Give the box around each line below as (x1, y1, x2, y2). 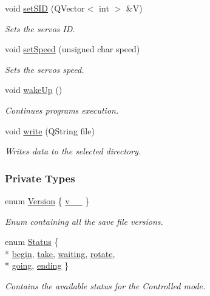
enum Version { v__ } (5, 194, 90, 207)
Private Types (5, 170, 75, 185)
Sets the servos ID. (5, 22, 75, 35)
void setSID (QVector (5, 2, 85, 14)
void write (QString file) (5, 124, 95, 137)
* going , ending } (5, 259, 69, 272)
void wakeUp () (5, 83, 63, 96)
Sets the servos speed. (5, 63, 84, 75)
